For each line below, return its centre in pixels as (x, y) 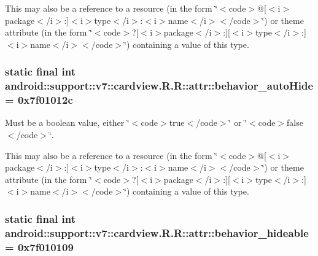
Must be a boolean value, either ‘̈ (67, 122)
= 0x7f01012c (39, 100)
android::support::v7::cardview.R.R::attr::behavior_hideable (157, 232)
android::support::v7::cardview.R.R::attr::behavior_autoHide (159, 86)
